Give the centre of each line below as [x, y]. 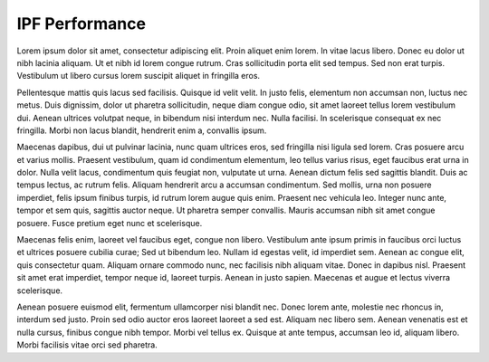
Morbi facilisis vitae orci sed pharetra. [87, 345]
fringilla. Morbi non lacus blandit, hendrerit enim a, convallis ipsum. [142, 130]
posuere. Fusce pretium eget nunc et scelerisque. [110, 223]
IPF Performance [81, 24]
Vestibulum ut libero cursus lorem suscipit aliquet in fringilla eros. [139, 76]
